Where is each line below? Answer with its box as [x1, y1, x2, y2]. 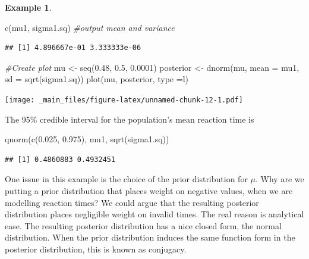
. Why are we [256, 173, 304, 185]
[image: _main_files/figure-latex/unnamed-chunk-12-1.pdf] [5, 95, 243, 104]
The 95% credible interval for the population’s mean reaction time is [5, 113, 254, 125]
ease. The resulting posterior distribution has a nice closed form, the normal [5, 219, 282, 232]
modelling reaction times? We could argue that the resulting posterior [5, 196, 259, 208]
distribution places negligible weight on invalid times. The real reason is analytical [5, 208, 304, 220]
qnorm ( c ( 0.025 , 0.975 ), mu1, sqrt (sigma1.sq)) [5, 133, 169, 145]
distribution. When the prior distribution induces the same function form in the [5, 231, 295, 244]
